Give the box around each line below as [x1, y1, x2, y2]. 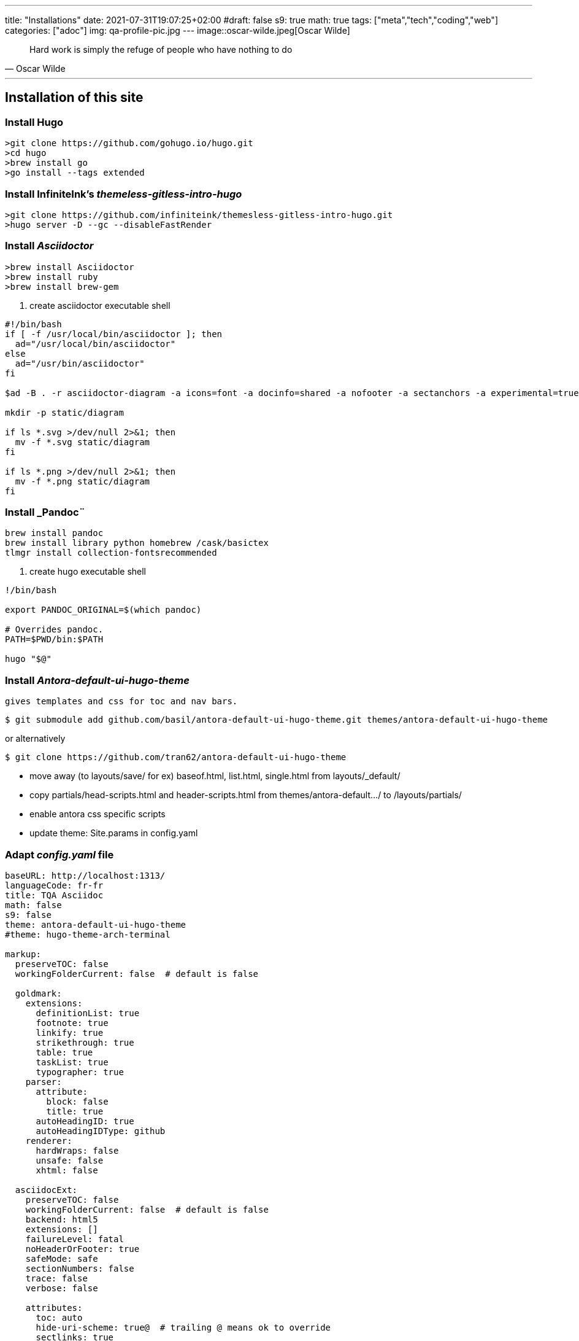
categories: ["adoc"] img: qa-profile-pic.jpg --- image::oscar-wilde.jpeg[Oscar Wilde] [5, 25, 350, 36]
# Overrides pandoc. [5, 624, 104, 635]
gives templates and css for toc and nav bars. [5, 696, 238, 707]
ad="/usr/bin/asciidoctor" [15, 358, 145, 368]
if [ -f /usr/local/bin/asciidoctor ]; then [5, 328, 223, 339]
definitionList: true [36, 1008, 140, 1018]
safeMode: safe [25, 1253, 98, 1264]
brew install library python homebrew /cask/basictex [5, 538, 269, 548]
